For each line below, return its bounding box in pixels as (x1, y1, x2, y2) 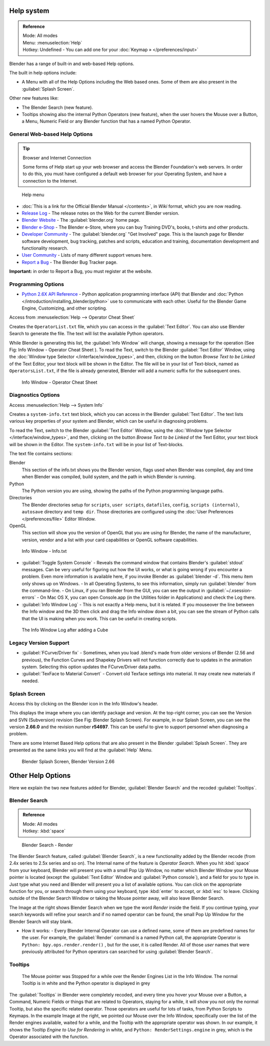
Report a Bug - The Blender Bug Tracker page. (21, 259, 117, 265)
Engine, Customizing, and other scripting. (21, 305, 107, 311)
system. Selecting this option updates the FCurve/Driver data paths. (21, 663, 162, 670)
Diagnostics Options (9, 392, 60, 399)
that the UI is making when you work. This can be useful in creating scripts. (21, 615, 177, 621)
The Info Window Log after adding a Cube (21, 627, 108, 633)
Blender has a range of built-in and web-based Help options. (9, 61, 134, 67)
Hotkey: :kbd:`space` (22, 828, 66, 834)
